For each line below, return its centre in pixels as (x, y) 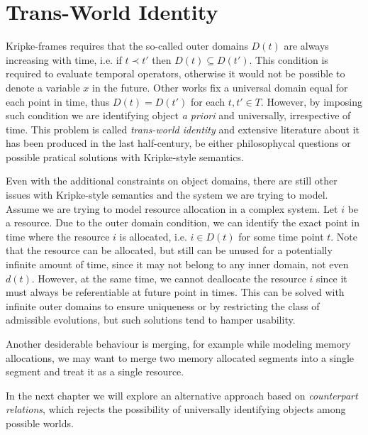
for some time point (281, 236)
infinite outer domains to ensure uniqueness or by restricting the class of (163, 305)
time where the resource (58, 236)
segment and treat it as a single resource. (95, 371)
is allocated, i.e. (153, 236)
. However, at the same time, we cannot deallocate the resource (169, 278)
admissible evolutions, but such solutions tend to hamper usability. (151, 320)
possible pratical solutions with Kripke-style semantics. (125, 156)
